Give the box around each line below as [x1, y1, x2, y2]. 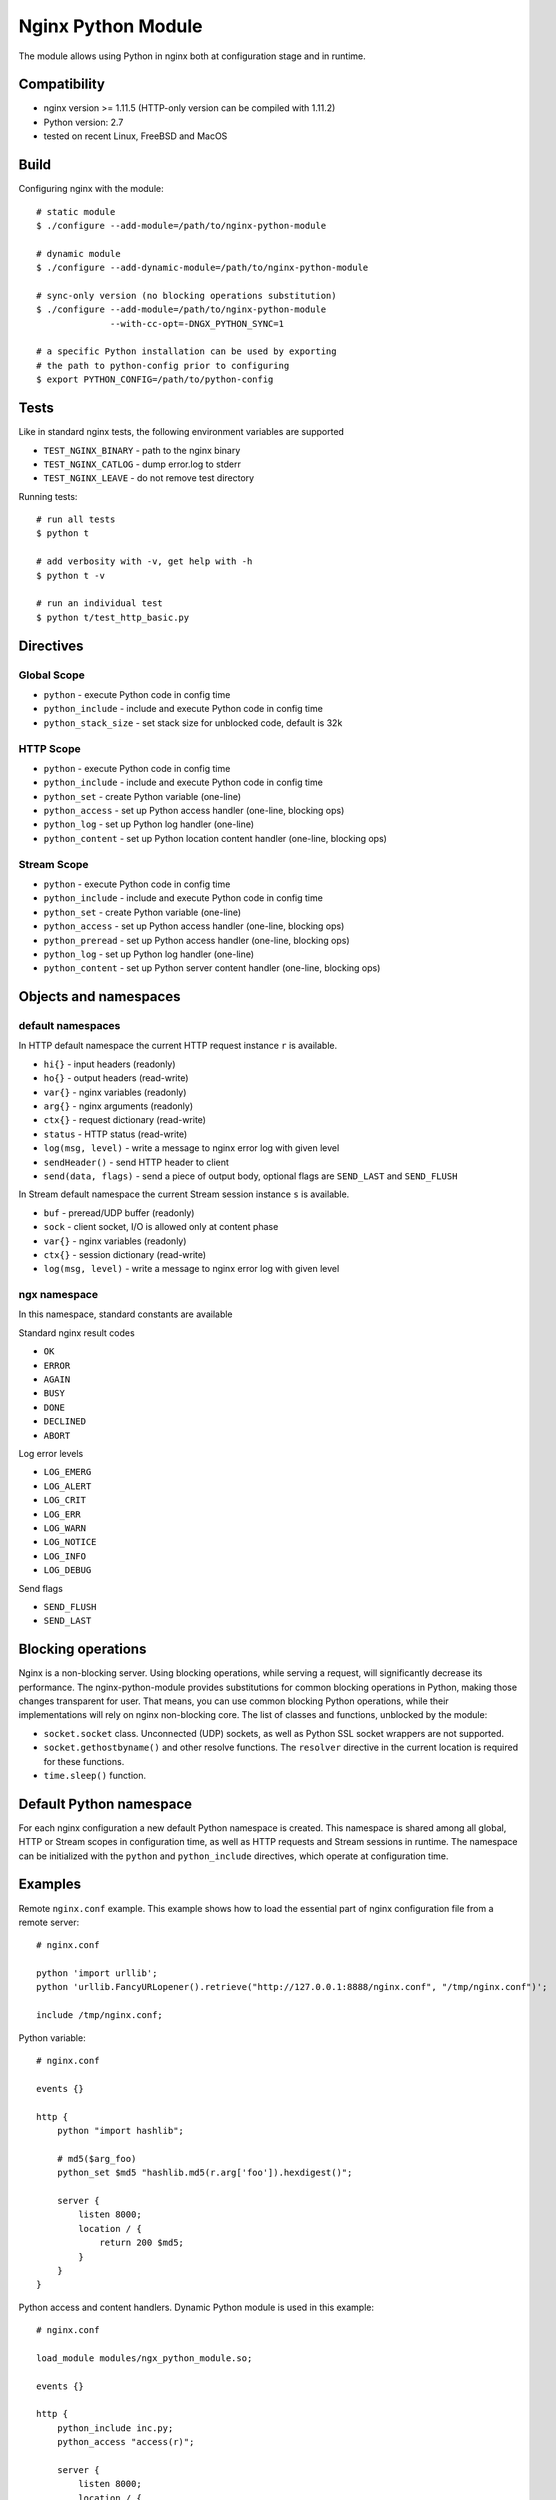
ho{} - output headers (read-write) [43, 1072, 189, 1084]
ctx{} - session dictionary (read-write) [43, 1248, 207, 1260]
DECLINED [43, 1416, 87, 1427]
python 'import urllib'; [36, 1968, 158, 1979]
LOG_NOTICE [43, 1536, 97, 1548]
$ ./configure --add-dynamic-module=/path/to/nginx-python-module [36, 262, 369, 274]
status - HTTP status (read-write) [43, 1128, 188, 1140]
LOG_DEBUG [43, 1565, 92, 1576]
